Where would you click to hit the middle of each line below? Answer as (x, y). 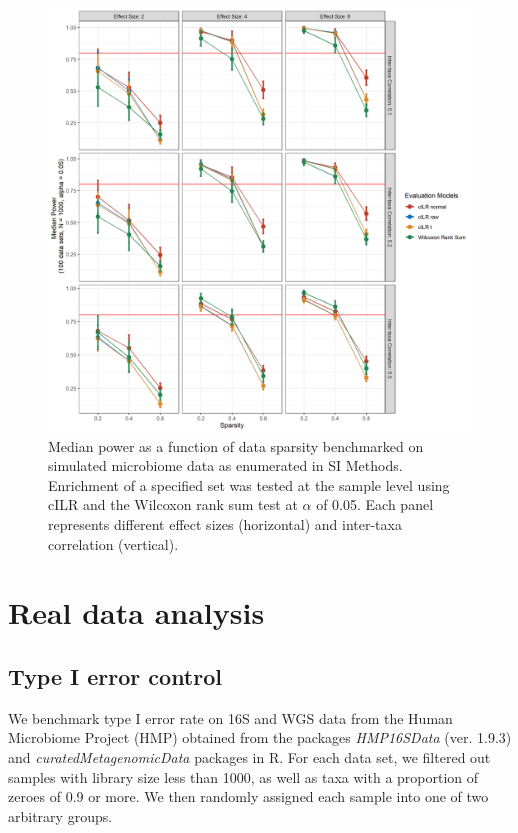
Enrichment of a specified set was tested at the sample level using (249, 484)
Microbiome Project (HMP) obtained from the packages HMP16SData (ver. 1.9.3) (260, 737)
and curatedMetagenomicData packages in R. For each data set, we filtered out (249, 756)
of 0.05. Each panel (375, 504)
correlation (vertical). (113, 543)
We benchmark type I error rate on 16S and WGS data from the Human (230, 717)
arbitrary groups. (60, 815)
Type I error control (115, 675)
